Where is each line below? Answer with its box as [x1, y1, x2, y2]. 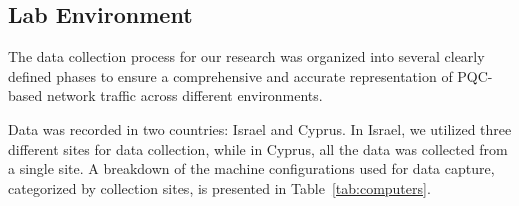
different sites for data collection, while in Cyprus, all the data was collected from [8, 138, 508, 159]
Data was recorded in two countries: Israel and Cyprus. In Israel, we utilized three [8, 118, 512, 139]
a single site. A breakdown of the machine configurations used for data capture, [8, 158, 495, 179]
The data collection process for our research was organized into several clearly [8, 46, 485, 67]
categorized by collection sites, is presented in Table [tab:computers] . [8, 177, 431, 198]
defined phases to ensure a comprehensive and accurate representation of [8, 65, 453, 86]
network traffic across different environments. [46, 85, 323, 106]
